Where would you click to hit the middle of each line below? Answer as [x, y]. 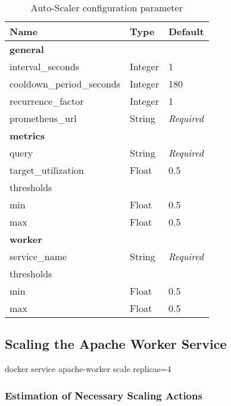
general [27, 49]
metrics [27, 135]
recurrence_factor [47, 101]
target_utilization [47, 170]
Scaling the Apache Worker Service [116, 344]
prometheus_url [43, 118]
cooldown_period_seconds [65, 84]
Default [186, 31]
